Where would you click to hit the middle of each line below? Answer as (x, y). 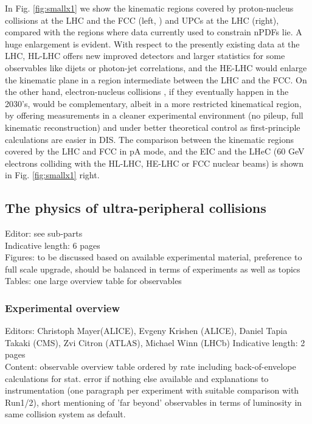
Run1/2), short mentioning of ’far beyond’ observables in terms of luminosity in (154, 402)
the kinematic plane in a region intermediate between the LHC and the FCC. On (156, 79)
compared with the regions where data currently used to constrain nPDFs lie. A (154, 32)
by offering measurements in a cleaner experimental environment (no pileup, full (154, 115)
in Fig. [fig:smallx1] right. (52, 175)
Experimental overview (63, 308)
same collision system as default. (65, 414)
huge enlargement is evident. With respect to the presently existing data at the (152, 43)
